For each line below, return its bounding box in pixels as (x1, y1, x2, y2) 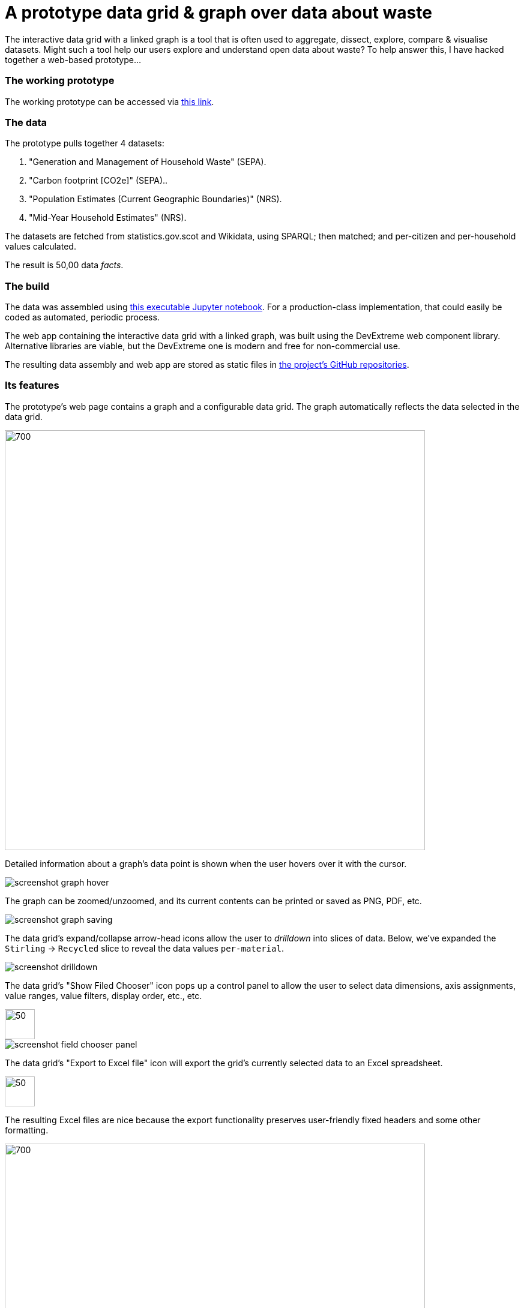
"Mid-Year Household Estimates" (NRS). (29, 212, 187, 223)
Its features (5, 379, 59, 392)
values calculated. (5, 241, 76, 252)
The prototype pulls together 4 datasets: (5, 138, 164, 149)
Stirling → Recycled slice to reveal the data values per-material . (5, 943, 284, 953)
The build (5, 280, 50, 292)
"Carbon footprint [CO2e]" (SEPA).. (29, 175, 168, 186)
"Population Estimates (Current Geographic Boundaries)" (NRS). (29, 194, 282, 205)
